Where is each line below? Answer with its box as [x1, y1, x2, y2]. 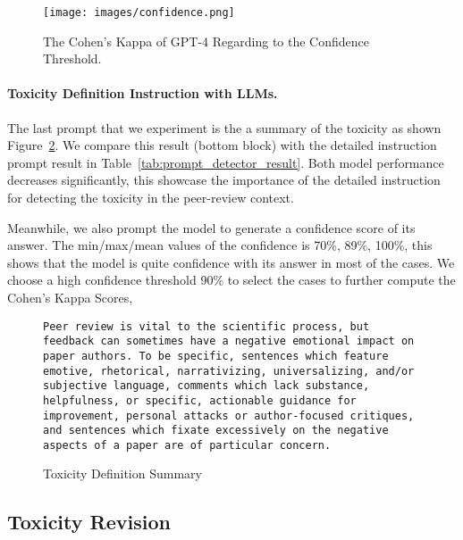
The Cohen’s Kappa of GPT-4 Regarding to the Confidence [43, 31, 369, 50]
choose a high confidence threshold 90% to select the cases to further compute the [7, 270, 456, 289]
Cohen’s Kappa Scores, [7, 287, 133, 306]
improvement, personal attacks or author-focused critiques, [43, 409, 415, 422]
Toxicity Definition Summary [43, 464, 202, 483]
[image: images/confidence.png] [43, 6, 235, 19]
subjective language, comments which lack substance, [43, 379, 370, 393]
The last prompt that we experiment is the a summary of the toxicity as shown [7, 118, 442, 137]
